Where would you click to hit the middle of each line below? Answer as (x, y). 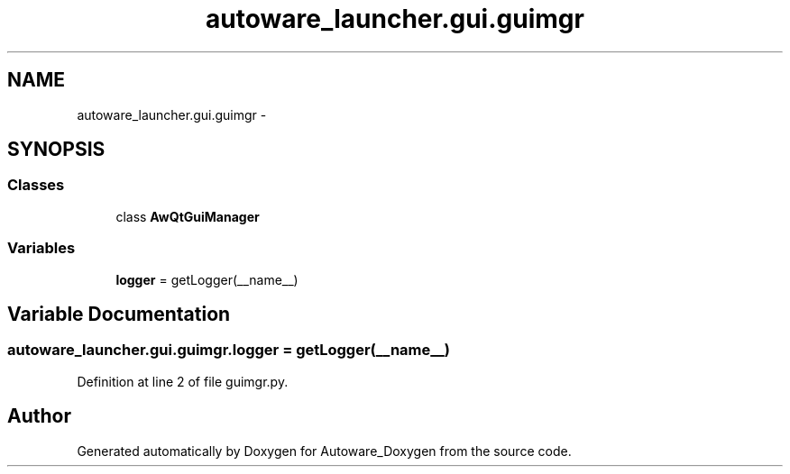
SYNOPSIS (56, 150)
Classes (36, 185)
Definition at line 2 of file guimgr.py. (183, 381)
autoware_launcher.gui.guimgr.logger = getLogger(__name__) (229, 350)
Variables (41, 248)
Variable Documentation (119, 314)
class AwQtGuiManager (188, 216)
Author (39, 416)
